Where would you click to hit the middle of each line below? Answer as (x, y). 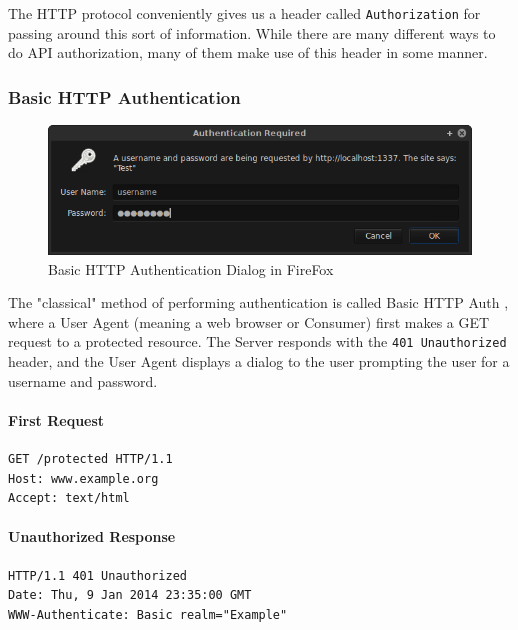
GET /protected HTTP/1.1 (90, 459)
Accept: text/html (69, 498)
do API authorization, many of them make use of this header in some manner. (248, 52)
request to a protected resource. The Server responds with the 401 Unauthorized (257, 341)
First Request (56, 419)
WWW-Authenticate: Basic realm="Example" (148, 614)
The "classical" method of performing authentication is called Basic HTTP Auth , (258, 302)
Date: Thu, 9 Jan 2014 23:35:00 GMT (130, 595)
